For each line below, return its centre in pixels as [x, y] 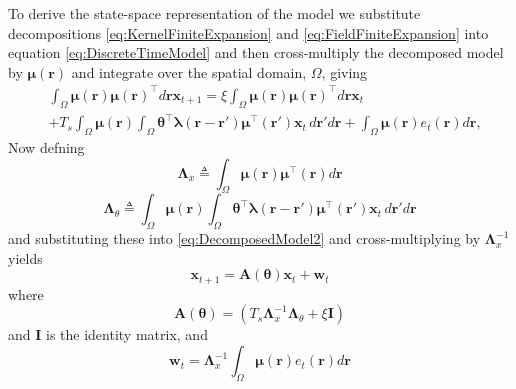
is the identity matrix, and [127, 334]
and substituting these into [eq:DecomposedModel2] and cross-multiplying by [244, 238]
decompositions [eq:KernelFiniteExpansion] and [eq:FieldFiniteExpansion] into [248, 32]
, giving [344, 71]
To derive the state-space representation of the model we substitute [214, 13]
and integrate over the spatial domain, [189, 71]
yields [25, 257]
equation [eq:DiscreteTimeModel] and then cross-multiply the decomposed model [256, 52]
